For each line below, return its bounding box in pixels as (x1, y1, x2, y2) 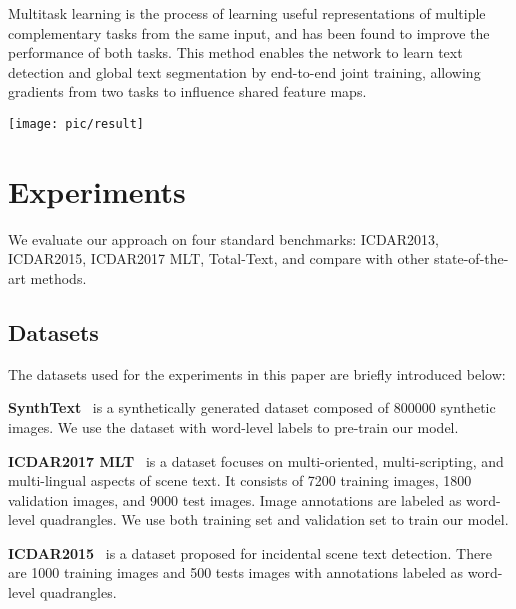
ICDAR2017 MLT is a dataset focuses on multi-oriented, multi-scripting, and (8, 450, 504, 471)
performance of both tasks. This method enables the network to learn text (8, 42, 463, 63)
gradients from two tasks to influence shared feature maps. (8, 81, 367, 102)
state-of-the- (434, 248, 509, 269)
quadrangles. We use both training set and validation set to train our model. (39, 509, 509, 530)
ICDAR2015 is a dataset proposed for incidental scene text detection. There (8, 542, 492, 563)
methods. (30, 267, 87, 288)
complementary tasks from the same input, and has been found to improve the (8, 22, 490, 43)
